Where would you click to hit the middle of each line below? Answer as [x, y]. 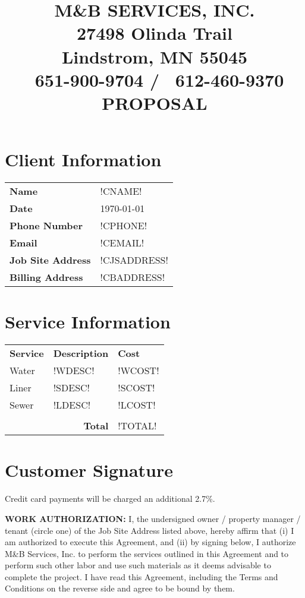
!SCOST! [136, 388]
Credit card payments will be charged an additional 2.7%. [110, 499]
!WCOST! [139, 371]
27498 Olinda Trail [155, 33]
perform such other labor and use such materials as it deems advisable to [138, 565]
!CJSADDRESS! [134, 260]
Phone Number [46, 226]
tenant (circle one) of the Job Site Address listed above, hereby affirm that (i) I [150, 530]
